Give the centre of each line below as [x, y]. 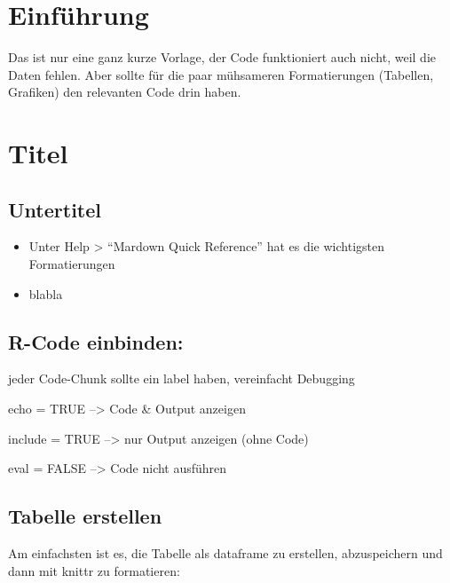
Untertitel [55, 209]
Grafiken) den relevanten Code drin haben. [125, 92]
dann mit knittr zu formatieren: [94, 570]
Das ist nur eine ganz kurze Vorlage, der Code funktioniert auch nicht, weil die [222, 57]
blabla [46, 293]
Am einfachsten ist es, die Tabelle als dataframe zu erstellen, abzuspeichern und [225, 553]
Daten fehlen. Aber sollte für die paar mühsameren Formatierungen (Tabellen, [221, 74]
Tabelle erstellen [85, 516]
